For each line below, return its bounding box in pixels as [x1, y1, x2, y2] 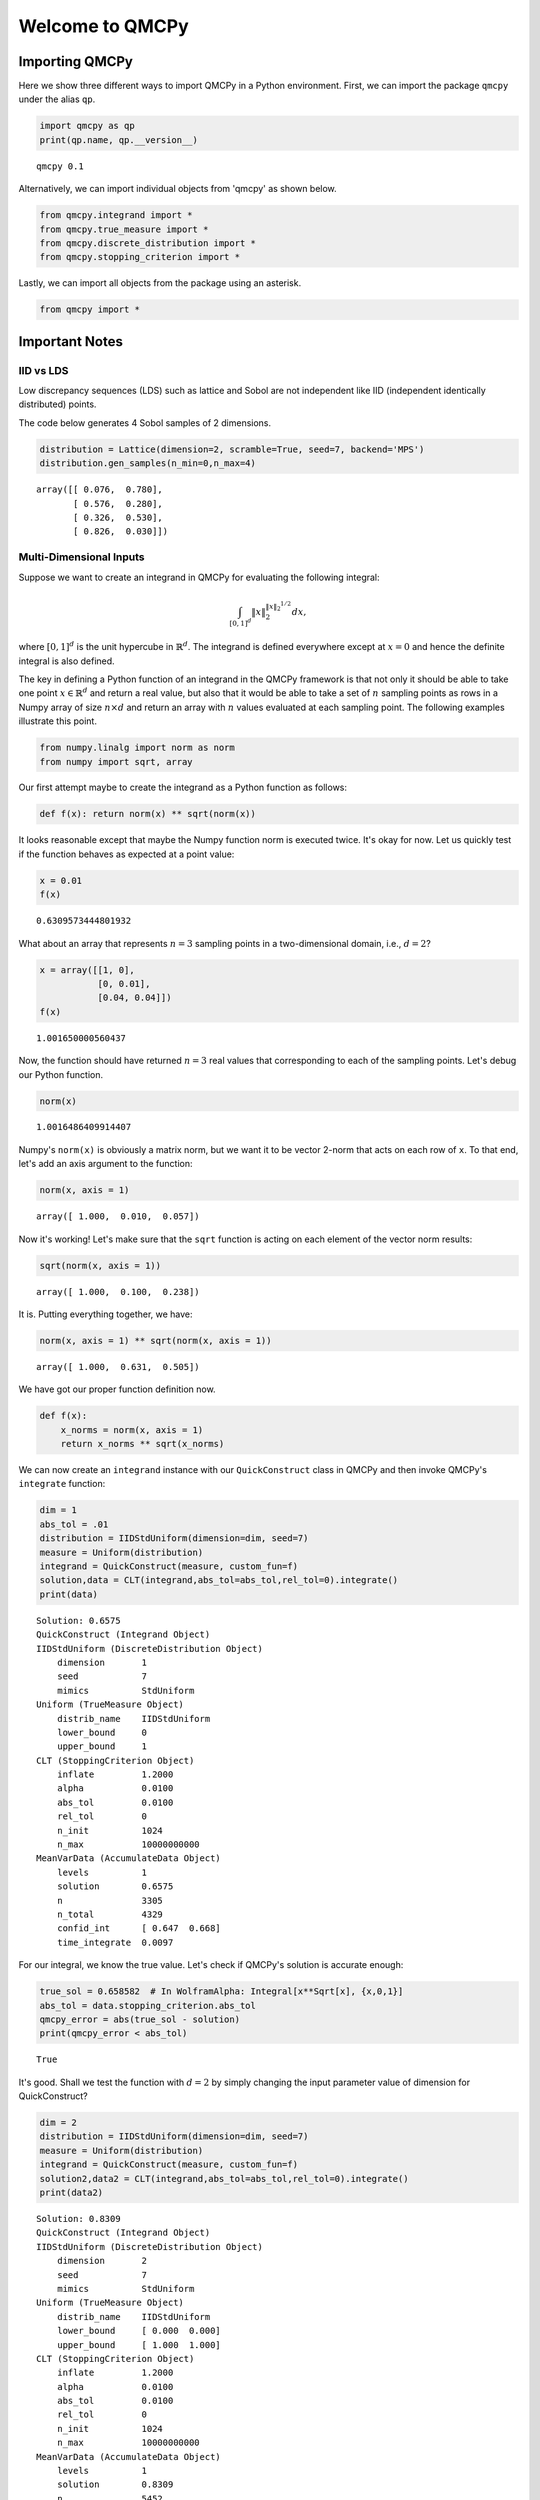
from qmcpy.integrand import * [39, 210, 194, 221]
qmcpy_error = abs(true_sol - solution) [39, 2013, 240, 2025]
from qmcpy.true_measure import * [39, 223, 209, 235]
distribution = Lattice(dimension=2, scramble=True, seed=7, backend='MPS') [39, 443, 425, 455]
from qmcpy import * [39, 304, 140, 315]
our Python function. [18, 1068, 104, 1080]
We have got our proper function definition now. [18, 1383, 216, 1395]
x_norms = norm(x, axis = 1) [60, 1424, 204, 1435]
